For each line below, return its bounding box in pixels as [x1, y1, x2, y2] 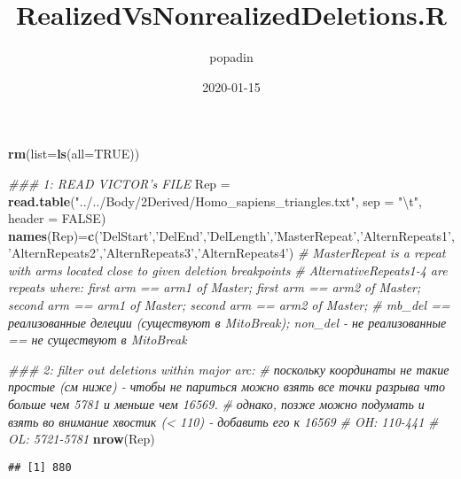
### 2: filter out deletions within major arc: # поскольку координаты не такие [8, 359, 449, 378]
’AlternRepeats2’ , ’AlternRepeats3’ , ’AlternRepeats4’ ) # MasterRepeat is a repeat [8, 243, 446, 262]
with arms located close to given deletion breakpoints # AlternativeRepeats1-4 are [8, 260, 448, 279]
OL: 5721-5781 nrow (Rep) [8, 429, 155, 448]
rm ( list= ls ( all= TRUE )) [8, 144, 140, 163]
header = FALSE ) [8, 209, 106, 228]
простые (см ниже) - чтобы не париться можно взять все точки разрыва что [8, 377, 445, 396]
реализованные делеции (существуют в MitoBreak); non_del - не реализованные [8, 313, 447, 331]
